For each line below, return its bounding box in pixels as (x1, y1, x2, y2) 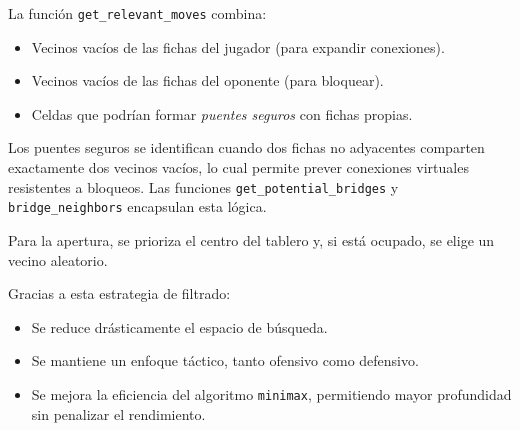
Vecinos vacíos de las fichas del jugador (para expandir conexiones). (31, 36, 445, 57)
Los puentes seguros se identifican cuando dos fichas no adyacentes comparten (8, 137, 485, 158)
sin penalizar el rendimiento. (31, 403, 206, 424)
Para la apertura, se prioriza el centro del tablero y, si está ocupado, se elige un (8, 229, 495, 250)
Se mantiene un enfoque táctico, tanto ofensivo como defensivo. (31, 350, 419, 371)
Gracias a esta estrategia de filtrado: (8, 283, 231, 304)
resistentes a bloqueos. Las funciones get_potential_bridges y (8, 176, 399, 197)
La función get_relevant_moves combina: (8, 3, 267, 23)
